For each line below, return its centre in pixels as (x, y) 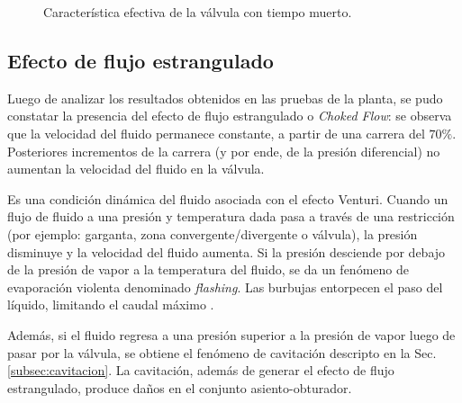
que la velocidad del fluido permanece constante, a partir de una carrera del (216, 133)
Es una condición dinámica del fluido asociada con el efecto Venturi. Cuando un (228, 198)
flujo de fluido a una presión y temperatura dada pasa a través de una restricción (231, 216)
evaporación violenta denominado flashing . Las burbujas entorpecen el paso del (225, 287)
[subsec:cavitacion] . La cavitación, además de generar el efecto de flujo (201, 370)
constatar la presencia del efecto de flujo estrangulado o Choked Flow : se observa (230, 116)
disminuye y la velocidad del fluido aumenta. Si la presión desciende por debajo (226, 251)
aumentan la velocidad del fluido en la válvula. (136, 169)
